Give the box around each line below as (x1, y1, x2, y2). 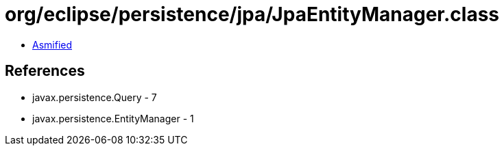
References (5, 62, 85, 80)
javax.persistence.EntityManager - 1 (32, 112, 194, 124)
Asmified (32, 38, 73, 51)
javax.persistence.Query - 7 (32, 91, 157, 103)
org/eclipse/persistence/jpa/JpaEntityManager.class (5, 3, 500, 26)
